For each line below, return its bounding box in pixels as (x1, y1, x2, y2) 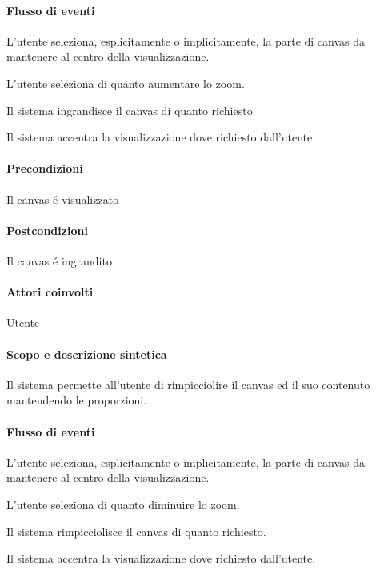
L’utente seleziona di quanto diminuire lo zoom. (6, 495, 240, 512)
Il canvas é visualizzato (6, 190, 119, 207)
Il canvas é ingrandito (6, 252, 112, 269)
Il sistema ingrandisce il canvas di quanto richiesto (6, 101, 253, 118)
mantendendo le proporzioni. (6, 392, 147, 408)
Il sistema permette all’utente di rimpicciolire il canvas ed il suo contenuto (6, 376, 370, 392)
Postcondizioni (6, 221, 88, 238)
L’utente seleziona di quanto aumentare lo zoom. (6, 74, 245, 91)
